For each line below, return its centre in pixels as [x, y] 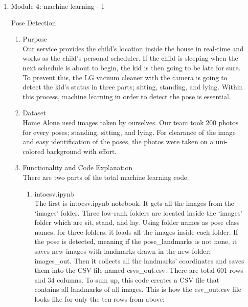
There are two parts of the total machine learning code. [106, 177]
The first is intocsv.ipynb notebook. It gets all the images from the [134, 203]
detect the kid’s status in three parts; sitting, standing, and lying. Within [133, 87]
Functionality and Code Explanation [78, 167]
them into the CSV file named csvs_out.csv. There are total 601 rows [139, 270]
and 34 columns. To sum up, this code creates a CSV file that [127, 279]
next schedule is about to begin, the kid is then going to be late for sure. [132, 67]
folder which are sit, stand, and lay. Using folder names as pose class [137, 222]
